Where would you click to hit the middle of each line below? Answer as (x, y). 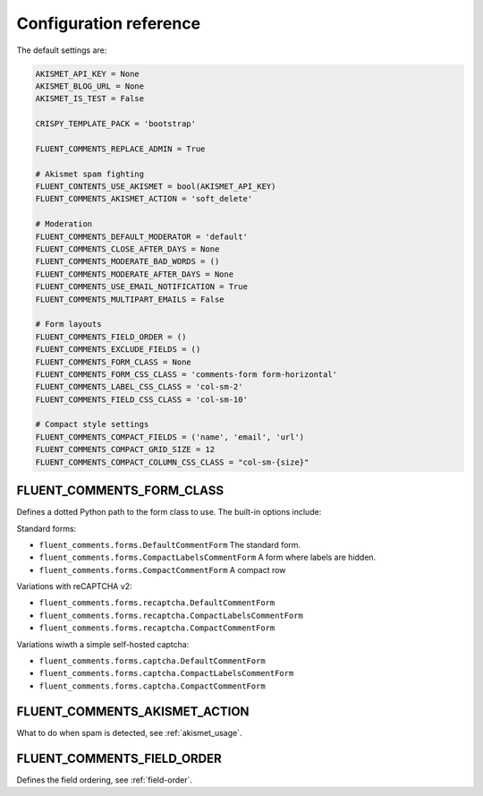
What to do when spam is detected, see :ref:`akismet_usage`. (129, 732)
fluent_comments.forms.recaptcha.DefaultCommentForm (157, 603)
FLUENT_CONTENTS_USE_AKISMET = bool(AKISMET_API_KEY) (156, 187)
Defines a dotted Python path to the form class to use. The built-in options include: (169, 512)
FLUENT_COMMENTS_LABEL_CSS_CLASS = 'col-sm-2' (139, 387)
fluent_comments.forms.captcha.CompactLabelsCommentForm (166, 673)
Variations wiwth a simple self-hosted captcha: (103, 644)
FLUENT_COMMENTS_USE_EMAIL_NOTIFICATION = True (141, 287)
